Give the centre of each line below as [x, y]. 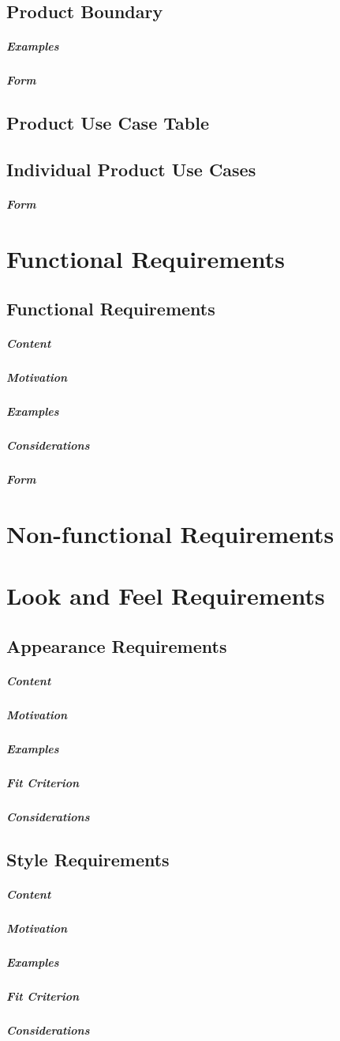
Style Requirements [88, 859]
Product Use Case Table [108, 123]
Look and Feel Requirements [166, 596]
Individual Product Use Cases [131, 170]
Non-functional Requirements [170, 534]
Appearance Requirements [117, 646]
